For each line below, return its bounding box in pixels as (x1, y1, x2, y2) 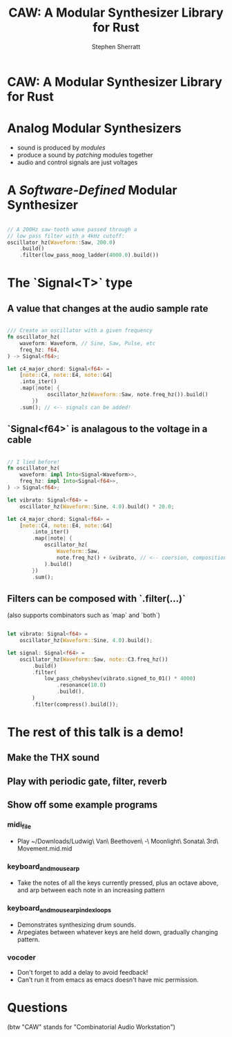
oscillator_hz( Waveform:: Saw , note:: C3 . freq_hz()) (19, 656, 168, 663)
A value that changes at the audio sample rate (7, 303, 209, 314)
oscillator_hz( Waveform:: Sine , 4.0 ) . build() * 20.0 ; (19, 503, 175, 510)
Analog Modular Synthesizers (7, 121, 182, 136)
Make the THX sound (7, 752, 100, 763)
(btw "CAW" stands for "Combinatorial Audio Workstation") (7, 1023, 176, 1031)
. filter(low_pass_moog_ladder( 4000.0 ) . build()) (19, 251, 159, 259)
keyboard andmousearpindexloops (7, 903, 112, 914)
